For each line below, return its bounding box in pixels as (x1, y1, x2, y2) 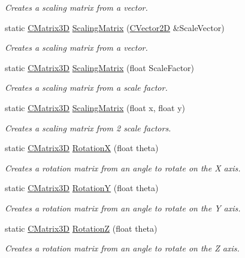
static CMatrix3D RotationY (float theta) (5, 182, 159, 194)
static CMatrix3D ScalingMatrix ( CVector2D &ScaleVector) (5, 21, 225, 33)
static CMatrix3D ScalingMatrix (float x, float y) (5, 101, 186, 113)
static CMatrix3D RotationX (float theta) (5, 142, 159, 154)
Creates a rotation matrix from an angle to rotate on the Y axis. (5, 201, 241, 214)
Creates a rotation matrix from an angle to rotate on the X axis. (5, 161, 241, 174)
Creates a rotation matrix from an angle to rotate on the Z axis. (5, 242, 240, 254)
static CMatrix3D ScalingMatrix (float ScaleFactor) (5, 61, 195, 73)
